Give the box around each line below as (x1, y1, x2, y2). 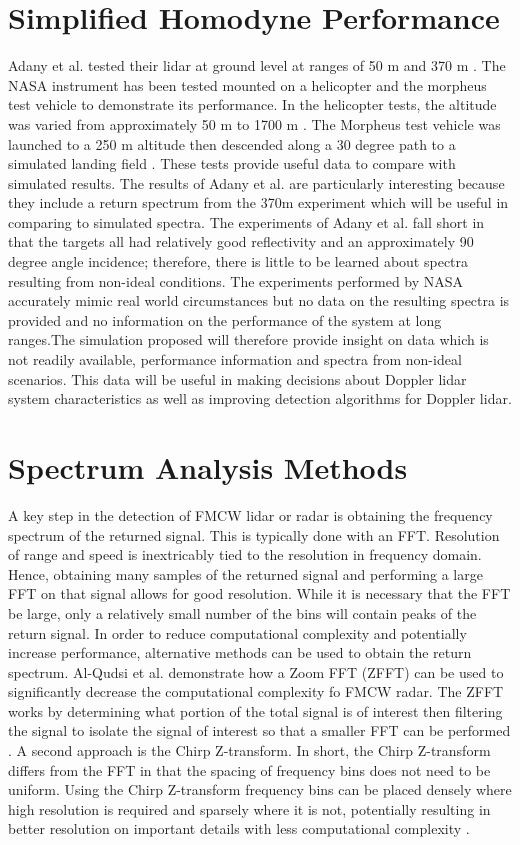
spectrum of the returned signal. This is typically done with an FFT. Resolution (8, 524, 500, 545)
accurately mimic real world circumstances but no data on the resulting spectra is (8, 290, 510, 311)
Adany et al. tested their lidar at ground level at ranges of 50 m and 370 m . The (8, 55, 506, 76)
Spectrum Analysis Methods (8, 447, 408, 487)
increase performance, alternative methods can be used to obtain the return (8, 642, 472, 663)
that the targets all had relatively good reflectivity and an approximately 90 (8, 231, 474, 252)
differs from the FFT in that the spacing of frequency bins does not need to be (8, 759, 491, 780)
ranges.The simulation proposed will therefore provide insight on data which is (8, 329, 489, 350)
